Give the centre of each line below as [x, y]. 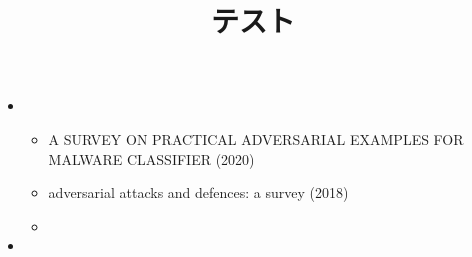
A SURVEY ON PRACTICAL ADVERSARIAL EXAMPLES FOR [256, 138]
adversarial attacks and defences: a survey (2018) [198, 192]
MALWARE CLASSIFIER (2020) [151, 158]
